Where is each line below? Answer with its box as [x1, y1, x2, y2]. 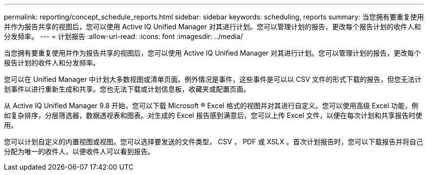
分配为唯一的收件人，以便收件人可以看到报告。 [4, 147, 154, 156]
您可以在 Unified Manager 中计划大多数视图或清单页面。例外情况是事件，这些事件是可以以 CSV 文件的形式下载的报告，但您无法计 [4, 75, 422, 83]
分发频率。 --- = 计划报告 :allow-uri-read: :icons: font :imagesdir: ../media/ [4, 32, 243, 40]
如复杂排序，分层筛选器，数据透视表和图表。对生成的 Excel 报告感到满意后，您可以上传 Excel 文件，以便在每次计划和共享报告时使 [4, 111, 423, 119]
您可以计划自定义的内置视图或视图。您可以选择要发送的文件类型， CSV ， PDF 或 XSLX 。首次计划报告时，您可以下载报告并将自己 [4, 137, 423, 146]
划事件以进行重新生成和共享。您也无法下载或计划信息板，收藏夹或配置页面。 [4, 85, 250, 93]
